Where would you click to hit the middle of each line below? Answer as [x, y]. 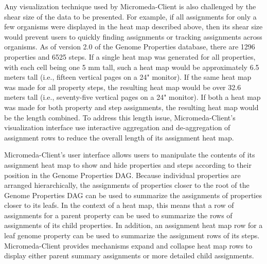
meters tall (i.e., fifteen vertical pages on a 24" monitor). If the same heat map [128, 77]
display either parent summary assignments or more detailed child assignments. [129, 256]
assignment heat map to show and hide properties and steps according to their [128, 164]
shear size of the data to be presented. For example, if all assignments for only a [130, 16]
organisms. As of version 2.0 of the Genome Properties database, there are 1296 [130, 47]
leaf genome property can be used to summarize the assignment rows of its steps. [132, 235]
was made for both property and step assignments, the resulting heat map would [131, 107]
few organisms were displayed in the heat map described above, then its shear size [133, 27]
